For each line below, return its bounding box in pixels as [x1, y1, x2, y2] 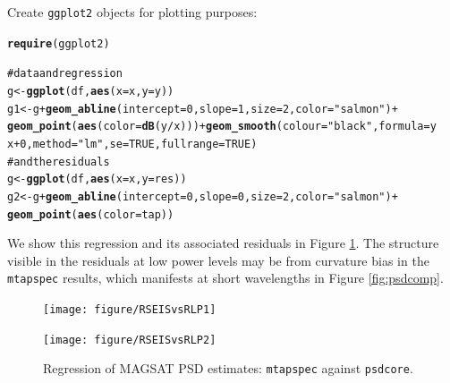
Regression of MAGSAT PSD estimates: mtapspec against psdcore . [43, 359, 413, 378]
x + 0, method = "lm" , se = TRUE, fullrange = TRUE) [7, 137, 258, 150]
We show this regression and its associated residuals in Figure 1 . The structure [7, 234, 439, 252]
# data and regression [7, 67, 123, 81]
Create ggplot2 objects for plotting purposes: [7, 3, 258, 21]
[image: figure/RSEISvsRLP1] [43, 303, 217, 317]
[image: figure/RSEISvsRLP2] [43, 333, 217, 346]
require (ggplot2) [7, 37, 110, 50]
